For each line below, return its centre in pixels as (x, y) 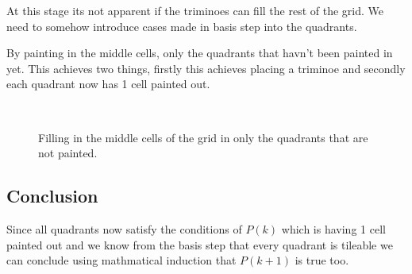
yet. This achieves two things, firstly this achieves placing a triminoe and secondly (206, 68)
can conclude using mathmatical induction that (121, 260)
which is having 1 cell (333, 228)
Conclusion (52, 196)
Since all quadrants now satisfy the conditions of (124, 228)
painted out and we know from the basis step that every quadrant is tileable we (200, 244)
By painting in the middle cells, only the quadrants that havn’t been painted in (200, 53)
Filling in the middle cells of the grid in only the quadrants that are (203, 137)
